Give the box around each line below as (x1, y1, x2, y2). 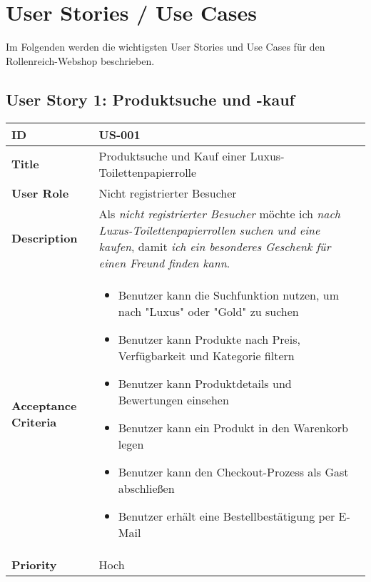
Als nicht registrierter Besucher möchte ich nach (98, 205, 341, 222)
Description (11, 230, 78, 247)
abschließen (118, 479, 175, 496)
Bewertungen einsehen (118, 391, 229, 408)
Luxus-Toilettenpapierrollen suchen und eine (98, 221, 320, 238)
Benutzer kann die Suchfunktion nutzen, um (118, 286, 339, 303)
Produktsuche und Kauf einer (98, 147, 247, 164)
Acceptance (11, 397, 77, 414)
